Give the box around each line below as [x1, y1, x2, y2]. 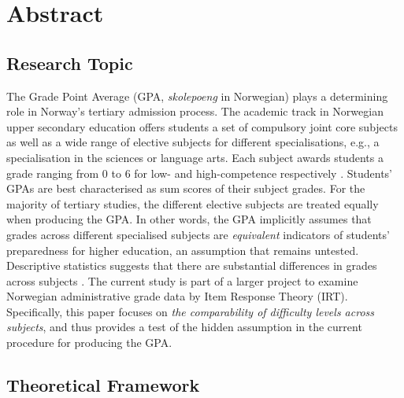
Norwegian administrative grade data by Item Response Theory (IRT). [6, 288, 348, 304]
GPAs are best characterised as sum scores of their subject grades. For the [6, 180, 365, 197]
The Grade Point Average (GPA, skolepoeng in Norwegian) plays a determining [6, 87, 388, 104]
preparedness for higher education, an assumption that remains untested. [6, 241, 359, 258]
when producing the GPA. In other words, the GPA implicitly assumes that [6, 211, 372, 227]
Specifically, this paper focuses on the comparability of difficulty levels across [6, 303, 375, 319]
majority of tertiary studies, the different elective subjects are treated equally [6, 195, 379, 212]
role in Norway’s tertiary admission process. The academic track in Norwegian [6, 103, 384, 120]
